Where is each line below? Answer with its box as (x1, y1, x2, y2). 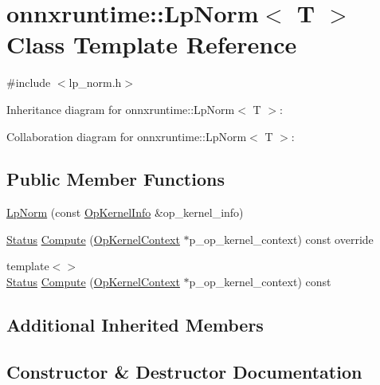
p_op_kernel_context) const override (189, 230, 374, 247)
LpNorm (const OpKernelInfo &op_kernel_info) (6, 204, 244, 221)
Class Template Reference (6, 28, 297, 61)
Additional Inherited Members (6, 312, 264, 337)
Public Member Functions (6, 167, 225, 191)
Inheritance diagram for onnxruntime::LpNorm (6, 100, 235, 117)
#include (6, 74, 51, 91)
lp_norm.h (69, 74, 122, 91)
